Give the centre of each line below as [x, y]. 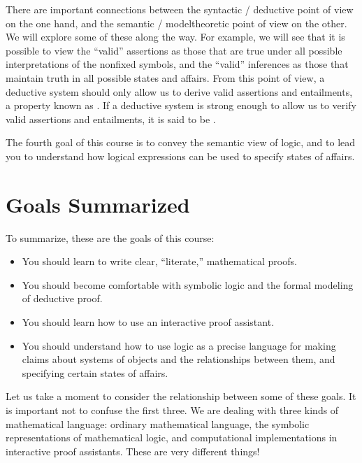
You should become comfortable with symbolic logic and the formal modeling [188, 284]
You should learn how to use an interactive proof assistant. [148, 322]
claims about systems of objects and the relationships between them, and [179, 359]
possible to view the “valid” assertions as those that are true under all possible [174, 50]
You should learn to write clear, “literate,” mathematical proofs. [159, 261]
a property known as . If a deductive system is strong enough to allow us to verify [181, 105]
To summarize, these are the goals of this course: [110, 237]
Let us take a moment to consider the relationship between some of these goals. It [181, 396]
